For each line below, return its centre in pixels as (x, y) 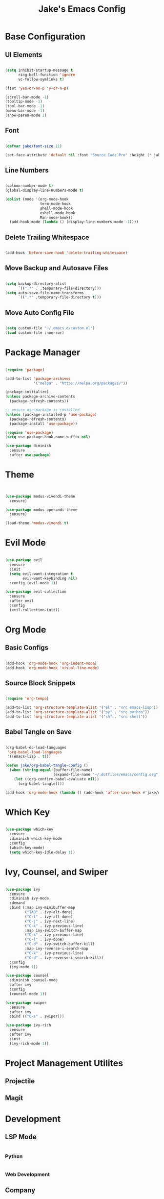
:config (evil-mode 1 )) (33, 583)
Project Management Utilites (64, 1063)
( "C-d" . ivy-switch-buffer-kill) (60, 944)
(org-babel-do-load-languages (36, 748)
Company (20, 1190)
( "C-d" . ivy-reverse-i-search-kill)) (64, 958)
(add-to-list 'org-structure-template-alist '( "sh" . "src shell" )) (76, 717)
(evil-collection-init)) (35, 610)
